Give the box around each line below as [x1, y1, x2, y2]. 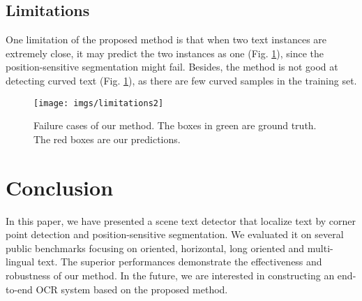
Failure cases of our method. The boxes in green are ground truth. [33, 118, 317, 133]
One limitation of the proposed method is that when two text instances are [6, 32, 327, 47]
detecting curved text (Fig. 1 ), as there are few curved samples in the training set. [6, 73, 357, 87]
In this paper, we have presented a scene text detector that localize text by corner [6, 213, 356, 228]
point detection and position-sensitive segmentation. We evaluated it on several [6, 227, 344, 242]
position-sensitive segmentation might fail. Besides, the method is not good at [6, 59, 338, 74]
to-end [6, 281, 33, 296]
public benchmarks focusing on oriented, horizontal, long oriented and [6, 240, 305, 255]
